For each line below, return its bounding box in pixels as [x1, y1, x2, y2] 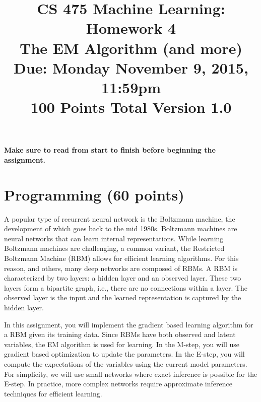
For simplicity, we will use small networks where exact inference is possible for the [4, 368, 257, 379]
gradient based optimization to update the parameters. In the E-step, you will [4, 349, 245, 359]
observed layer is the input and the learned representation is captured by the [4, 292, 241, 303]
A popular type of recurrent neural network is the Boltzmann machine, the [4, 213, 235, 224]
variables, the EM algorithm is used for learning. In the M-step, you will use [4, 339, 240, 349]
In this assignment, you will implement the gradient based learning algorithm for [4, 319, 253, 329]
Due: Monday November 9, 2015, [14, 57, 248, 78]
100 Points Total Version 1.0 [30, 97, 232, 117]
